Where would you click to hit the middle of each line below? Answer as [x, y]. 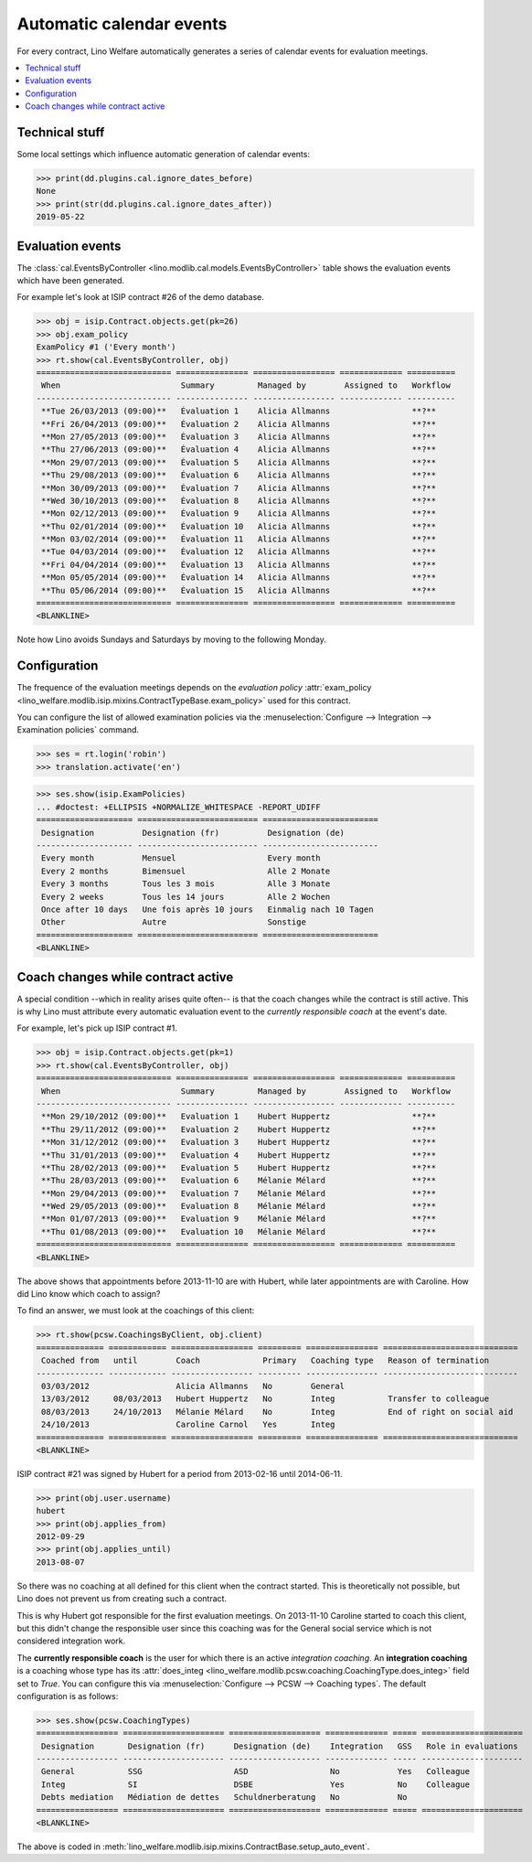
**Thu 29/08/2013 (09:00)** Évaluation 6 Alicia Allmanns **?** [239, 475]
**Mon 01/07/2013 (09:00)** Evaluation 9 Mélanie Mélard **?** [239, 1219]
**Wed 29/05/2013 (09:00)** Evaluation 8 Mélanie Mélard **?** [239, 1206]
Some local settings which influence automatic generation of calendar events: [164, 155]
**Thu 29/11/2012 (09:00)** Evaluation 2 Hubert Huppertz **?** [239, 1129]
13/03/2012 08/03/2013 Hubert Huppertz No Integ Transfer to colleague [265, 1399]
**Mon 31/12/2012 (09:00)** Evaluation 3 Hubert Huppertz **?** [239, 1142]
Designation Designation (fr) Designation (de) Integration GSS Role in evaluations [280, 1746]
